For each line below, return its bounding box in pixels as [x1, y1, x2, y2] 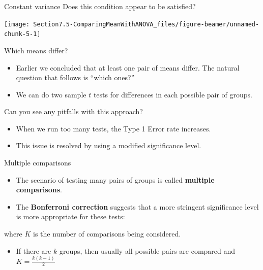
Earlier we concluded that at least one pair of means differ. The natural [16, 62, 240, 73]
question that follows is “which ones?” [16, 72, 135, 83]
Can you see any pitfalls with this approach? [4, 106, 143, 117]
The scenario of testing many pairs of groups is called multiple [16, 174, 215, 185]
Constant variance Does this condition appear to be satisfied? [4, 1, 196, 11]
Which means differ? [4, 45, 68, 55]
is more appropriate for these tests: [16, 211, 125, 222]
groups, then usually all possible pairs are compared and [59, 245, 236, 256]
